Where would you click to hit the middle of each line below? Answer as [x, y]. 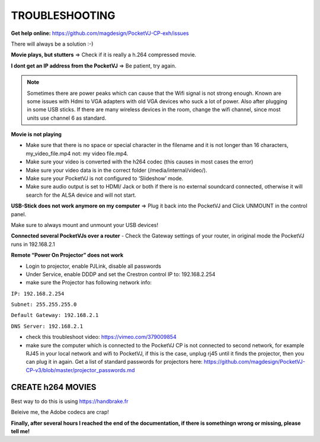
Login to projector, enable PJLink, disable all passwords [94, 266]
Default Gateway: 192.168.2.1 [55, 315]
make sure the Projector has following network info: [89, 283]
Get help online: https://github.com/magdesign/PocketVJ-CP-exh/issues [100, 33]
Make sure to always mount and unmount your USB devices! [85, 225]
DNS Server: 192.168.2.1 [47, 326]
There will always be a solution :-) [52, 44]
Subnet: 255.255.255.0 [44, 305]
